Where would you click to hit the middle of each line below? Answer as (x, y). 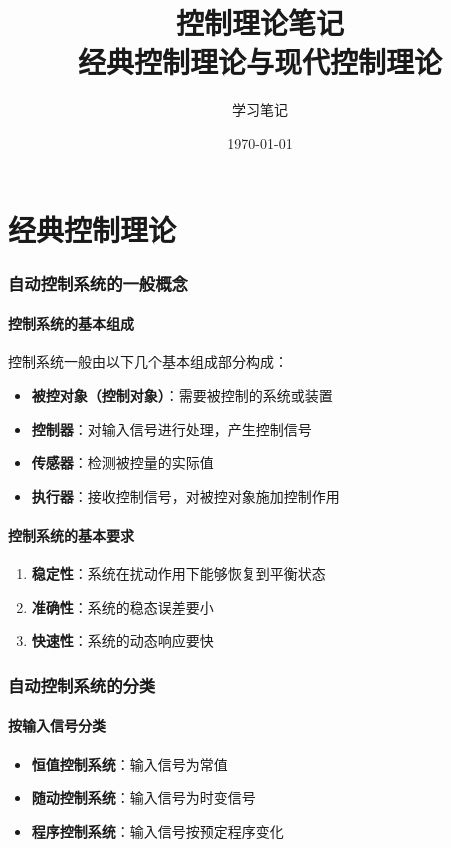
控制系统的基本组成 (71, 323)
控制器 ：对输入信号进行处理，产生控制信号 (171, 428)
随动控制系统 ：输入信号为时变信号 (143, 797)
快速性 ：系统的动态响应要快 (122, 640)
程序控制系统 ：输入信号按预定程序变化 (157, 830)
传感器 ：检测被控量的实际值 (122, 462)
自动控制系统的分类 (82, 684)
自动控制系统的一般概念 (98, 282)
